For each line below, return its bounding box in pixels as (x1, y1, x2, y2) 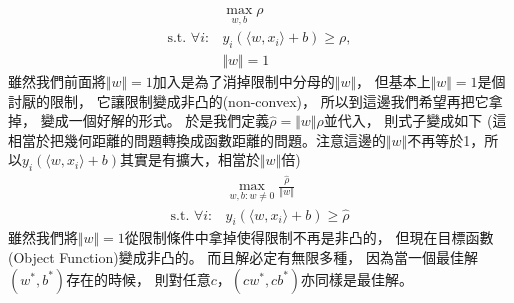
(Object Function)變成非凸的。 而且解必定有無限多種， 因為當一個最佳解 (8, 247, 478, 268)
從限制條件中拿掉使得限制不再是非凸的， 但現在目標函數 (124, 227, 494, 248)
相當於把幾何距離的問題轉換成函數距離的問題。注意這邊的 (8, 129, 386, 150)
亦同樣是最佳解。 (301, 268, 414, 289)
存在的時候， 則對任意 (66, 268, 211, 289)
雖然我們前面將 (8, 71, 106, 92)
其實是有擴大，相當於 (120, 149, 261, 170)
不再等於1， (407, 129, 485, 150)
